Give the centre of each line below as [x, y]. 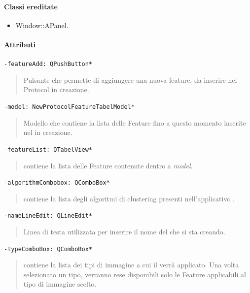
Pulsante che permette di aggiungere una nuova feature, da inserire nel [130, 80]
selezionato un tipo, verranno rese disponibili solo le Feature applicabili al [135, 274]
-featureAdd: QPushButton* [48, 64]
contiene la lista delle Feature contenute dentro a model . [108, 165]
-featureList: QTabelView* [48, 149]
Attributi [20, 44]
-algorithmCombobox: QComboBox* [57, 183]
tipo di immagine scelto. [60, 284]
